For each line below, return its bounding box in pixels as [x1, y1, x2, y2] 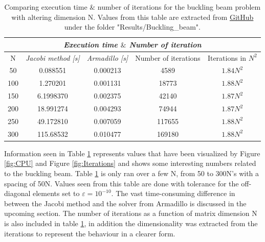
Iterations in [207, 52, 247, 63]
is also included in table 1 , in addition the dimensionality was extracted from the [4, 217, 258, 228]
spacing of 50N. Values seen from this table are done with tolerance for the [4, 178, 239, 188]
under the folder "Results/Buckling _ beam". [64, 21, 201, 32]
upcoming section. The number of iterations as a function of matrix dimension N [4, 208, 257, 219]
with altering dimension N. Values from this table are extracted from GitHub [11, 11, 254, 22]
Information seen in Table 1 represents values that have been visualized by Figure [4, 148, 260, 158]
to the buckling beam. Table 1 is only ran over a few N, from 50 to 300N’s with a [4, 167, 259, 178]
